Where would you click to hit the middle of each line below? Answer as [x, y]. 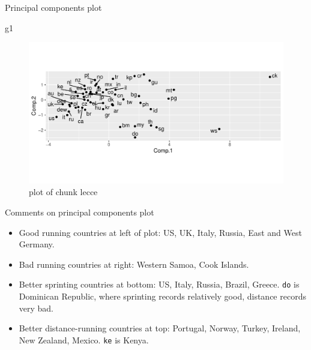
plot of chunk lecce [63, 192]
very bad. [36, 308]
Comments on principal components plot [80, 212]
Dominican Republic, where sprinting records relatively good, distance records [162, 296]
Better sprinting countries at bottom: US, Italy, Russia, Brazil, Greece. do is [159, 284]
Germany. [37, 244]
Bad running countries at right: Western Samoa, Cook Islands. [134, 264]
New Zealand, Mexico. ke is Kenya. [84, 339]
